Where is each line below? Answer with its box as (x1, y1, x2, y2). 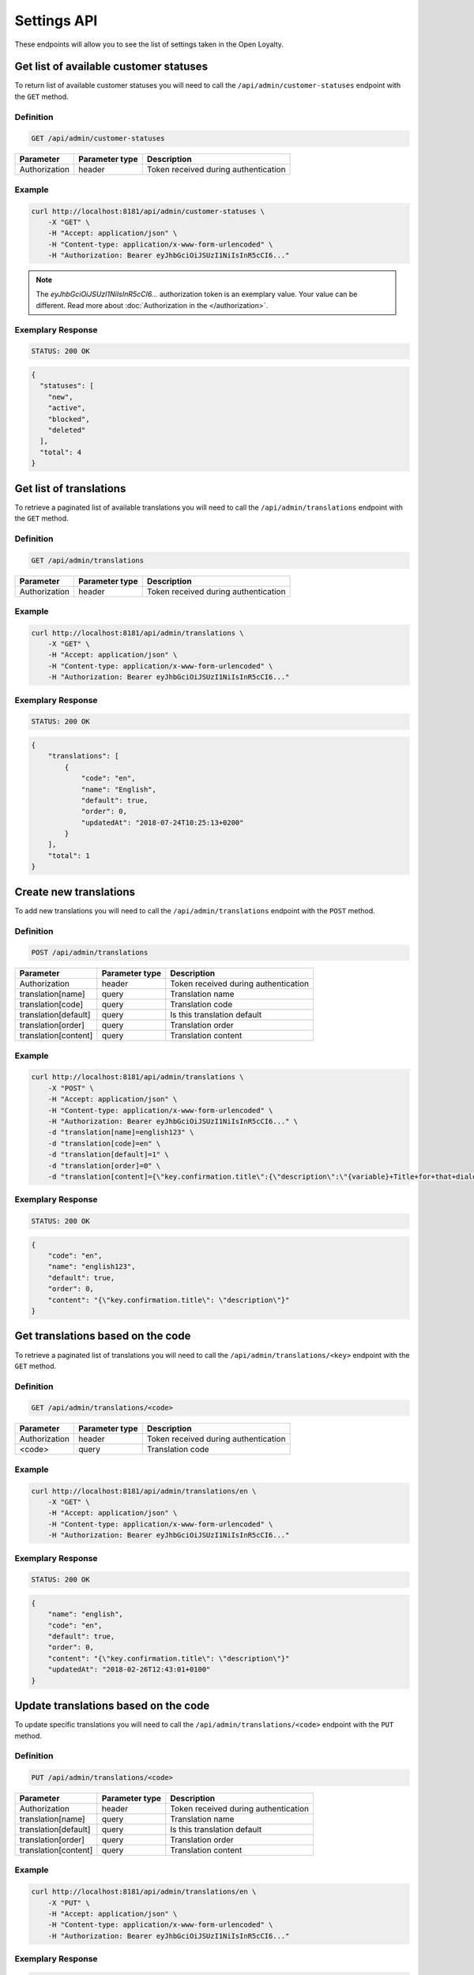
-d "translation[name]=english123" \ (47, 1128, 194, 1137)
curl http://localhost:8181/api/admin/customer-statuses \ (31, 206, 265, 216)
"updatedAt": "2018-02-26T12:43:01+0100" (47, 1665, 211, 1674)
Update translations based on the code (14, 1699, 210, 1713)
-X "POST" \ (47, 1083, 95, 1093)
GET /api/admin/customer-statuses (31, 134, 165, 143)
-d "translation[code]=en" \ (47, 1138, 161, 1148)
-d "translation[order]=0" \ (47, 1161, 161, 1170)
